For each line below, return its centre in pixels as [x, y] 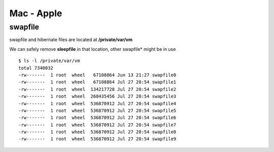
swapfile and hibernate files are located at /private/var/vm [71, 40]
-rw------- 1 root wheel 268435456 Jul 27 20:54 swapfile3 [97, 96]
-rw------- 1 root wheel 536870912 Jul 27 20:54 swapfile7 [97, 125]
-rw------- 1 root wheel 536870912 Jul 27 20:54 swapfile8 [97, 132]
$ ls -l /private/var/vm [49, 61]
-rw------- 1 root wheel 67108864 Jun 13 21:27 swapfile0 [97, 75]
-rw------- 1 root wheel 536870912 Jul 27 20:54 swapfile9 [97, 139]
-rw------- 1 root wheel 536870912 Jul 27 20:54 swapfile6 [97, 118]
